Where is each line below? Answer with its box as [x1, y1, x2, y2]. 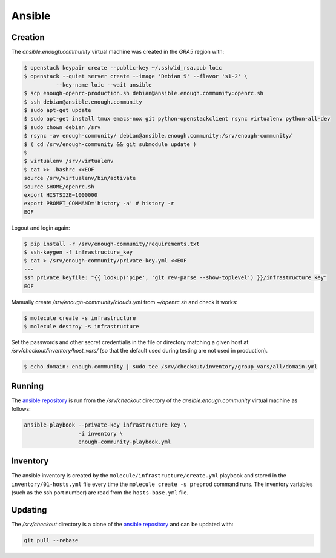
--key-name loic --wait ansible [55, 81, 152, 88]
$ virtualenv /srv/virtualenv [24, 158, 114, 165]
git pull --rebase [24, 537, 79, 544]
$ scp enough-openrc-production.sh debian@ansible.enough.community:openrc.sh [24, 90, 263, 97]
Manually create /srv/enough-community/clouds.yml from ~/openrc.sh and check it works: [11, 298, 238, 305]
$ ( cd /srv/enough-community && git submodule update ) [24, 141, 197, 148]
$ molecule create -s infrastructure [24, 314, 136, 321]
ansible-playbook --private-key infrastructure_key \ [24, 422, 187, 428]
